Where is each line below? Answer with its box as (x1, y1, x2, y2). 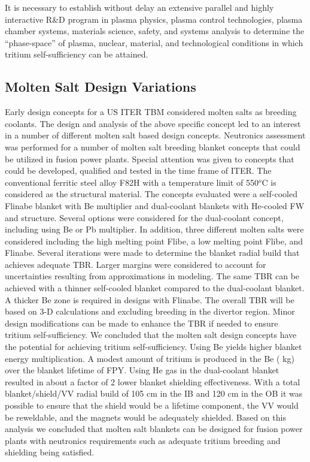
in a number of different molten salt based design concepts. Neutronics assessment (5, 129, 306, 141)
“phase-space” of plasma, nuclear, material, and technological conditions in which (5, 36, 303, 49)
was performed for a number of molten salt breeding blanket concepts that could (5, 140, 300, 153)
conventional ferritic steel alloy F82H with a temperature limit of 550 (5, 176, 259, 188)
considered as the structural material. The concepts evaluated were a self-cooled (5, 188, 297, 200)
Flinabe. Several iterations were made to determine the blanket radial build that (5, 246, 300, 259)
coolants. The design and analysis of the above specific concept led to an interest (5, 117, 301, 129)
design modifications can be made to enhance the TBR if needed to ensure (5, 316, 278, 329)
